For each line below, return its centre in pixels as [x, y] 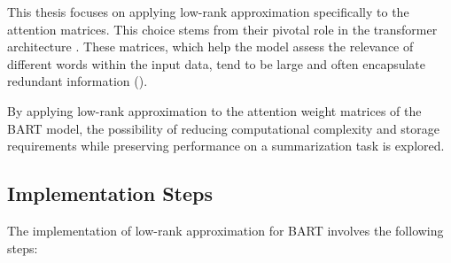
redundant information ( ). [78, 81]
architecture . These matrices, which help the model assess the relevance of [210, 46]
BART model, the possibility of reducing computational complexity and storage [223, 128]
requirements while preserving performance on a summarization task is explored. [226, 146]
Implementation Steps [110, 193]
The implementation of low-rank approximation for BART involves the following [225, 230]
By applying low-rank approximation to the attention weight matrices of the [214, 110]
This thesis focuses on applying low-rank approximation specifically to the [208, 12]
